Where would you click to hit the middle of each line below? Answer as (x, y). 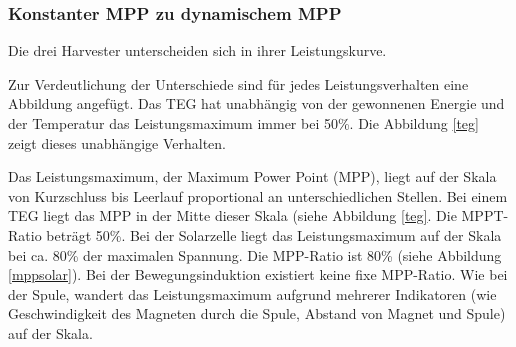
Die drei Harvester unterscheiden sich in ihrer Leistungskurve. (197, 50)
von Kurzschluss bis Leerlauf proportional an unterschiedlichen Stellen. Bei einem (258, 195)
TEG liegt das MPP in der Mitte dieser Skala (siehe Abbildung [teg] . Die (232, 215)
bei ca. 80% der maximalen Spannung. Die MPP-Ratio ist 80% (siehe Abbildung (255, 254)
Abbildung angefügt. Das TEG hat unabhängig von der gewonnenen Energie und (256, 103)
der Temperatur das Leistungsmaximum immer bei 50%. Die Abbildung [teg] (243, 123)
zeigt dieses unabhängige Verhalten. (117, 142)
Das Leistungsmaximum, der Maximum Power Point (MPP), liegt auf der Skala (252, 176)
